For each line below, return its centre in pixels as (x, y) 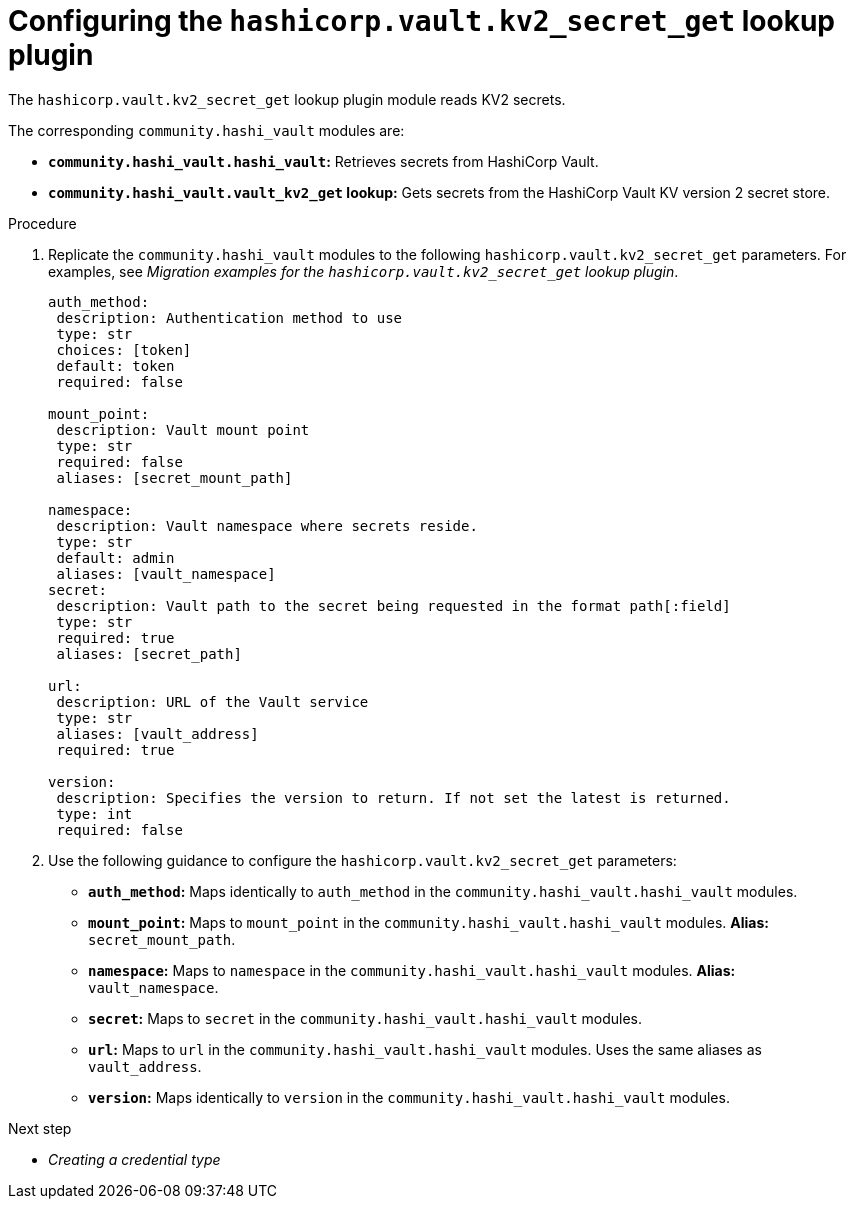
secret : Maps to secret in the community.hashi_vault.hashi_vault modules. (365, 1018)
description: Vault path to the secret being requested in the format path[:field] (393, 605)
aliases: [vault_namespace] (166, 573)
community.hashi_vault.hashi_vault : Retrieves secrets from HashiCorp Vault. (323, 161)
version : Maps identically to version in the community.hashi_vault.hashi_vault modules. (409, 1097)
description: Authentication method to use (229, 317)
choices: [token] (124, 349)
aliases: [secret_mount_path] (174, 477)
